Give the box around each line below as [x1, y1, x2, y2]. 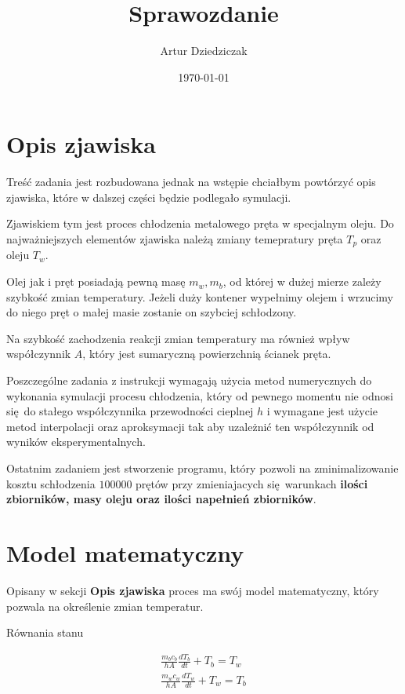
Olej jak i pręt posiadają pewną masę [6, 273, 186, 290]
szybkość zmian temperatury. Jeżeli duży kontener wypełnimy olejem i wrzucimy [6, 288, 394, 305]
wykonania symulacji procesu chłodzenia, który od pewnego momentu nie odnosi [6, 387, 393, 404]
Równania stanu [6, 624, 84, 641]
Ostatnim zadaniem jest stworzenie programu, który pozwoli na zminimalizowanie [6, 460, 399, 477]
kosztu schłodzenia [6, 475, 96, 491]
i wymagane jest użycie [266, 403, 378, 419]
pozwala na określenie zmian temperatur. [6, 597, 204, 614]
